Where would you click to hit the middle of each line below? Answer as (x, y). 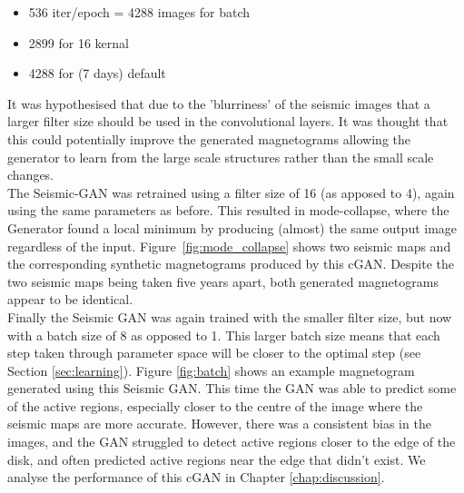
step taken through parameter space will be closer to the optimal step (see (214, 353)
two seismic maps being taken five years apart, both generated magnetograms (223, 281)
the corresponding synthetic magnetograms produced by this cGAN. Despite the (231, 264)
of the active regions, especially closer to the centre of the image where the (215, 405)
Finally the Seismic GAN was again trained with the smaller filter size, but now (230, 316)
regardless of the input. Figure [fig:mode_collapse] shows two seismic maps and (229, 246)
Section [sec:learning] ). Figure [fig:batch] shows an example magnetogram (211, 370)
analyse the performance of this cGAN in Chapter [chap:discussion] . (196, 477)
